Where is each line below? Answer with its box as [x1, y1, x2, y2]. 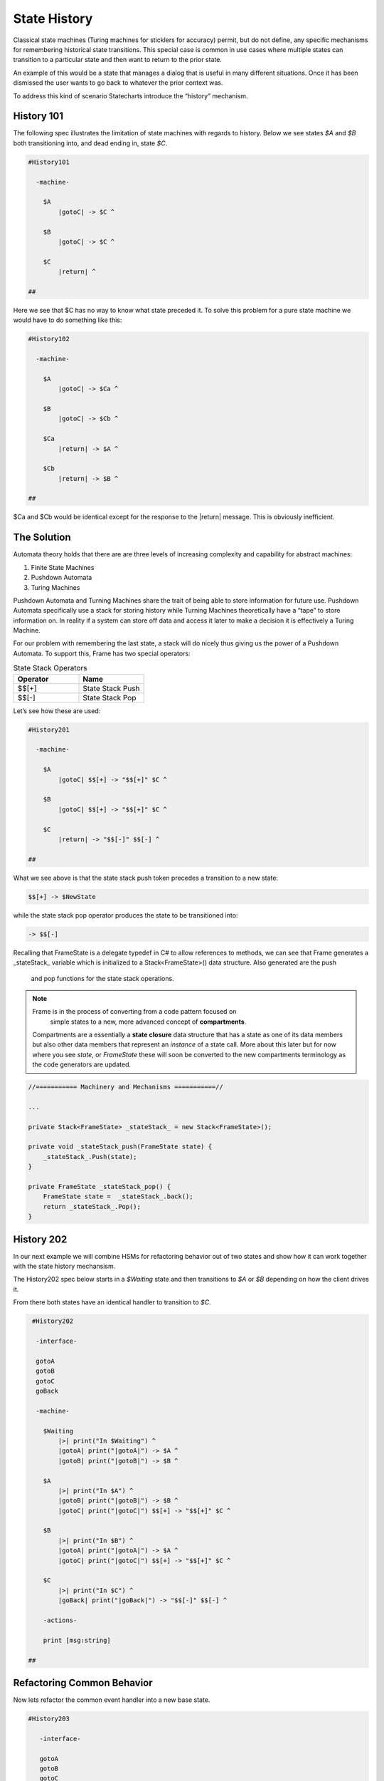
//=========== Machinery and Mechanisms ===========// [28, 1083, 223, 1091]
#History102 [28, 335, 70, 343]
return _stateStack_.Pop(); [43, 1203, 142, 1210]
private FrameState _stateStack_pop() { [28, 1183, 171, 1191]
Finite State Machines [31, 563, 95, 571]
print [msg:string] [43, 1636, 112, 1644]
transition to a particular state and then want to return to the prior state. [13, 56, 222, 64]
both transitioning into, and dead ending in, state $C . [13, 139, 168, 147]
